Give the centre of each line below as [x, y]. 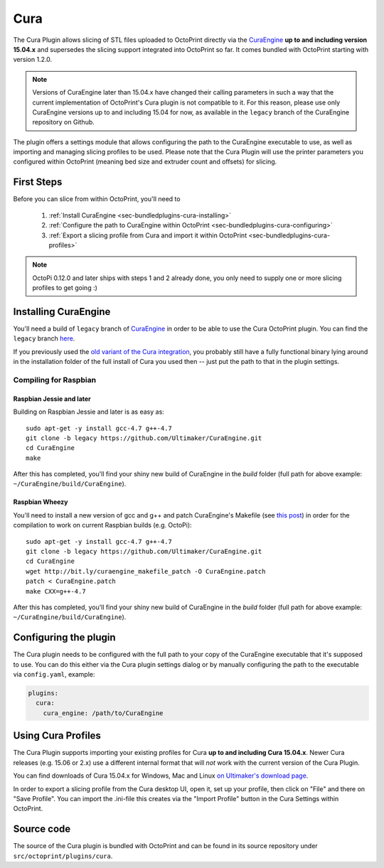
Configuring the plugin [65, 637]
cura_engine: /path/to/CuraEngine [103, 713]
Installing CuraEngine [62, 312]
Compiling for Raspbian [54, 380]
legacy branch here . [44, 338]
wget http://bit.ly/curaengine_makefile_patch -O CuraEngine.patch [146, 571]
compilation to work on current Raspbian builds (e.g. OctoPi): [102, 525]
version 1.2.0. [33, 60]
